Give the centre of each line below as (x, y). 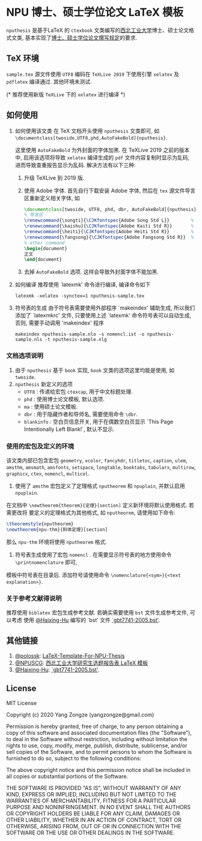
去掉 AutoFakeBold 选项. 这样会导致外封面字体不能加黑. (91, 272)
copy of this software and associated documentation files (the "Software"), (99, 732)
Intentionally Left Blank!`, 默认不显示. (69, 429)
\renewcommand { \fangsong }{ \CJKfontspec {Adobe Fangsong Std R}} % (109, 237)
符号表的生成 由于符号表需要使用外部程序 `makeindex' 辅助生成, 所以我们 (105, 308)
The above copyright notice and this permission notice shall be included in (98, 769)
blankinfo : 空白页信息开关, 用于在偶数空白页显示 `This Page (98, 421)
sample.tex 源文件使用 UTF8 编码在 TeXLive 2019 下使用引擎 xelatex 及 (93, 74)
